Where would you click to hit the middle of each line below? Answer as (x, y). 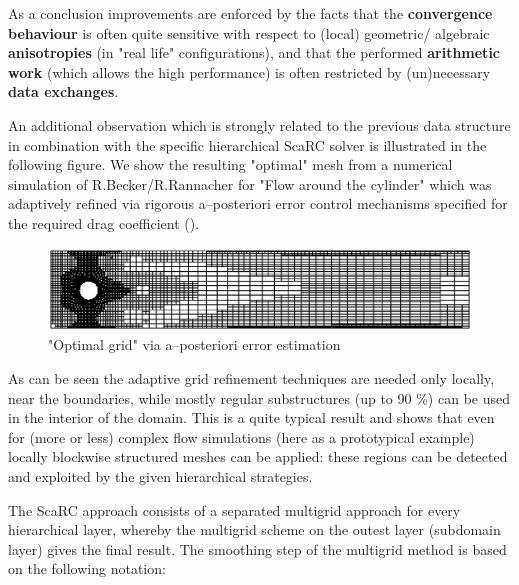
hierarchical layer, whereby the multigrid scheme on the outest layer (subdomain (254, 529)
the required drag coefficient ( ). (104, 222)
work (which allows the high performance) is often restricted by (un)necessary (249, 71)
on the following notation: (87, 568)
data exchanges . (63, 91)
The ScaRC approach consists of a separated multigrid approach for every (234, 509)
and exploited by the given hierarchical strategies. (160, 475)
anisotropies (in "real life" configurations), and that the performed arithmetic (254, 52)
